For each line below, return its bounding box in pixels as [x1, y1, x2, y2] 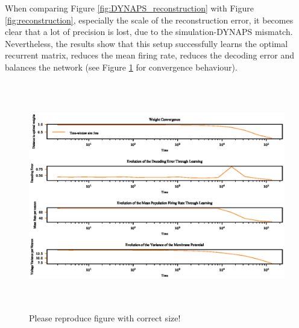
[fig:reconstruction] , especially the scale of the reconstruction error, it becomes [5, 13, 294, 26]
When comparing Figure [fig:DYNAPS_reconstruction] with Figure [5, 2, 254, 14]
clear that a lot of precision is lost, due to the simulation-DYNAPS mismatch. [5, 25, 293, 38]
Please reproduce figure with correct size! [29, 312, 181, 324]
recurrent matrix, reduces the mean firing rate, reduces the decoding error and [5, 49, 295, 61]
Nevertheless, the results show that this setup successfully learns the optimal [5, 37, 288, 49]
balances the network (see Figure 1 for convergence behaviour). [5, 60, 238, 73]
